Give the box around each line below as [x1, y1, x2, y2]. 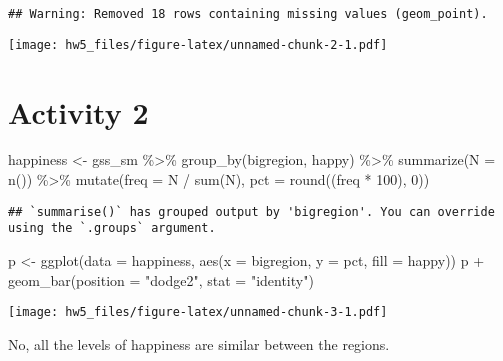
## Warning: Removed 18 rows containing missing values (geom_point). [8, 7, 488, 21]
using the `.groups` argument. [8, 221, 216, 236]
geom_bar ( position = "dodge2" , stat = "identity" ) [8, 269, 314, 290]
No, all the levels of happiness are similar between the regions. [8, 333, 390, 354]
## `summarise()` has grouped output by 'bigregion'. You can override [8, 204, 495, 219]
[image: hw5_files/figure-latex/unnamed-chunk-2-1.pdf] [8, 37, 388, 52]
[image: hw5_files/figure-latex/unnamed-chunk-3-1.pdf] [8, 305, 388, 320]
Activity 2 [8, 91, 149, 132]
